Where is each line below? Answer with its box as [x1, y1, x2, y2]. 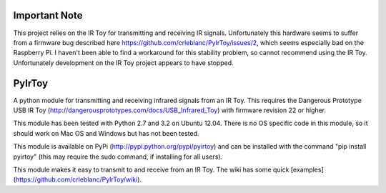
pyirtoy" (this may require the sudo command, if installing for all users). [13, 152, 223, 161]
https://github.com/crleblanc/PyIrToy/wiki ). [15, 175, 142, 184]
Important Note [13, 9, 83, 21]
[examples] [290, 165, 325, 174]
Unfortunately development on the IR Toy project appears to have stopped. [13, 58, 234, 67]
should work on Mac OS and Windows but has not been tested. [13, 129, 199, 137]
